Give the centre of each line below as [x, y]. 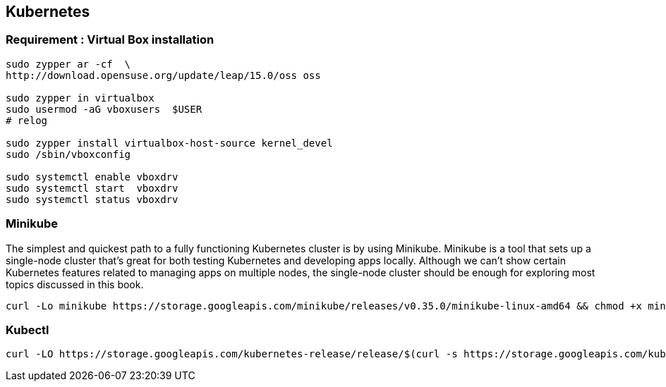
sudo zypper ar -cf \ [68, 64]
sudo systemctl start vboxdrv [92, 188]
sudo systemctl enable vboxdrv [92, 177]
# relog [27, 120]
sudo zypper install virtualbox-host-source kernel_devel [169, 143]
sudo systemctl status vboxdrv [92, 199]
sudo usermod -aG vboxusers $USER [104, 109]
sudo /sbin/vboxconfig [68, 154]
